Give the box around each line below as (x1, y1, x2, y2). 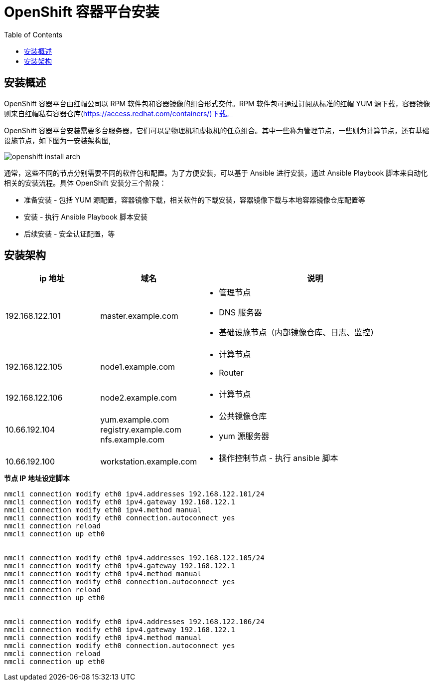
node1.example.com (100, 362, 175, 372)
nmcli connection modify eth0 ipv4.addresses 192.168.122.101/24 (4, 490, 265, 498)
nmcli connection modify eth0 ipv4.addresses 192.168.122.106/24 (4, 618, 265, 626)
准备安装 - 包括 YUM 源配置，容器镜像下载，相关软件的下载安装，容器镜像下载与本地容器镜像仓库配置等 (24, 195, 365, 204)
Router (219, 368, 244, 378)
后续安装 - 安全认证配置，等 (24, 229, 115, 238)
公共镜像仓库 (219, 411, 267, 422)
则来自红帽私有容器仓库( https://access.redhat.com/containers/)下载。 (4, 109, 233, 118)
